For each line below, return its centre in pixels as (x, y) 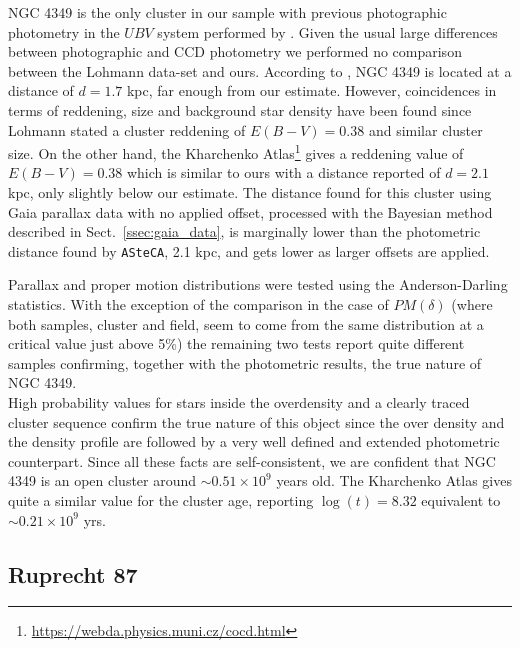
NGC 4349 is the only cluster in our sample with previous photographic (227, 12)
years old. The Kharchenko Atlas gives (394, 480)
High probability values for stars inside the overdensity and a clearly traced (239, 402)
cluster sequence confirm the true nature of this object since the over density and (256, 421)
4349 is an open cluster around (102, 480)
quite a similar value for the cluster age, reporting (161, 499)
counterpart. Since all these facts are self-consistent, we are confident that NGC (252, 460)
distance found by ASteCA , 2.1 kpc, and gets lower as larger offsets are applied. (249, 250)
